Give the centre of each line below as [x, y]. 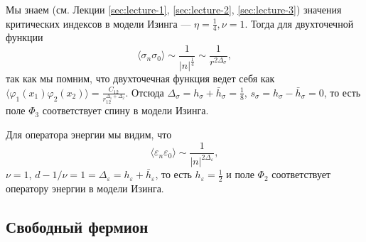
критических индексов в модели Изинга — [98, 23]
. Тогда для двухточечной [299, 23]
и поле [240, 174]
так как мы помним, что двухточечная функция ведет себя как [140, 78]
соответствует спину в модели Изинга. [125, 110]
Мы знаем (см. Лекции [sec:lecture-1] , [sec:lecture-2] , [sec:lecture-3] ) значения [174, 9]
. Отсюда [145, 92]
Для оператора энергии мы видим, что [89, 134]
